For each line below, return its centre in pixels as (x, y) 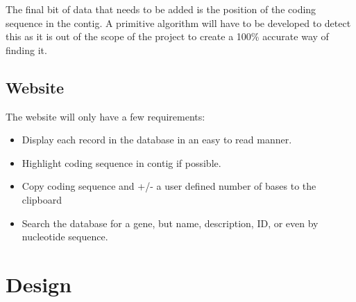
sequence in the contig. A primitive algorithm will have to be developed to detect (178, 23)
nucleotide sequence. (65, 237)
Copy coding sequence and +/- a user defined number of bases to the (169, 186)
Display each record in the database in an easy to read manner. (157, 140)
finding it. (26, 50)
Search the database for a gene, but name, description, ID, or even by (170, 223)
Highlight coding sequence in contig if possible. (121, 162)
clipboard (42, 199)
